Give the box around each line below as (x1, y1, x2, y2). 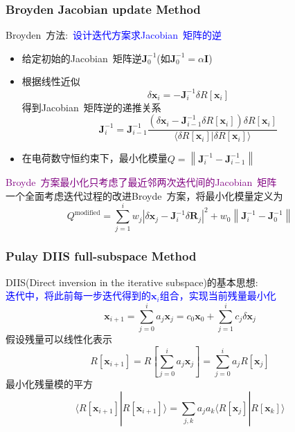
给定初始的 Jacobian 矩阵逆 (21, 50, 142, 65)
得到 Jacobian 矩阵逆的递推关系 (21, 100, 161, 114)
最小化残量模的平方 (6, 377, 93, 391)
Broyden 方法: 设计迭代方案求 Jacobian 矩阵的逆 (6, 28, 222, 42)
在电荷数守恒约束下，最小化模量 (21, 151, 168, 165)
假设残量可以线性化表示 (6, 331, 112, 346)
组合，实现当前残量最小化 (159, 288, 276, 303)
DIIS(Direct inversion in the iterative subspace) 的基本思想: (6, 274, 258, 289)
